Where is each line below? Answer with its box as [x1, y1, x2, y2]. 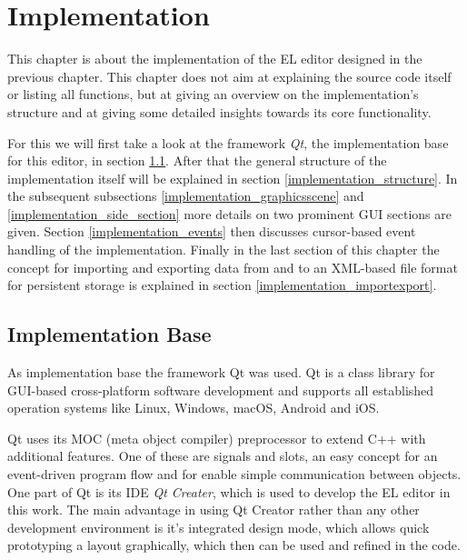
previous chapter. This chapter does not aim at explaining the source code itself [7, 66, 452, 85]
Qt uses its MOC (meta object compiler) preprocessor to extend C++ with [7, 428, 426, 447]
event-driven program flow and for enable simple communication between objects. [7, 465, 462, 484]
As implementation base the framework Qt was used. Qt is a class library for [7, 363, 435, 382]
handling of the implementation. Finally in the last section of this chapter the [7, 240, 440, 259]
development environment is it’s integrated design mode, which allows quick [7, 517, 430, 536]
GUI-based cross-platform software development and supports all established [7, 380, 434, 399]
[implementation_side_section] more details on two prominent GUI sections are [7, 204, 452, 223]
